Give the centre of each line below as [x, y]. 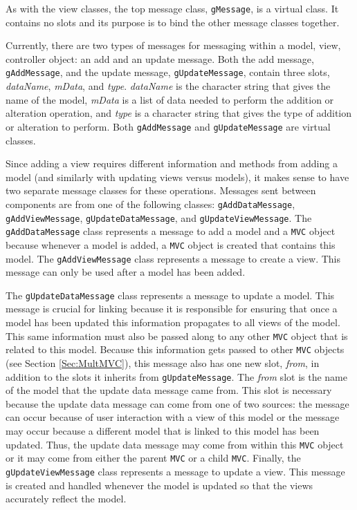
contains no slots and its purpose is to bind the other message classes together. [173, 22]
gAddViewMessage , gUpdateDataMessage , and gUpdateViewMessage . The [159, 217]
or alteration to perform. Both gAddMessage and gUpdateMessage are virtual [168, 126]
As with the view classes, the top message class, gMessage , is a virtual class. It [172, 8]
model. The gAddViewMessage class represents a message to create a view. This [173, 258]
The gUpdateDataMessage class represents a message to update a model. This [170, 295]
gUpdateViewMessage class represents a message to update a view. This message [175, 471]
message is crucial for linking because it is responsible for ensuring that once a [172, 309]
